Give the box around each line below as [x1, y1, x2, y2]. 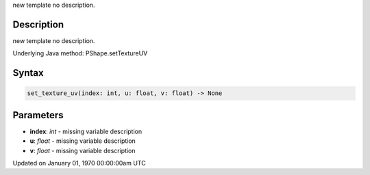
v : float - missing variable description [29, 146, 136, 154]
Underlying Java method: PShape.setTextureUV [12, 49, 148, 57]
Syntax [12, 67, 44, 79]
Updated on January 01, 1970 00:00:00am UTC [12, 159, 147, 167]
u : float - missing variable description [29, 137, 136, 145]
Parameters [12, 109, 64, 121]
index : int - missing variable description [29, 127, 143, 135]
